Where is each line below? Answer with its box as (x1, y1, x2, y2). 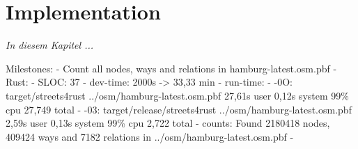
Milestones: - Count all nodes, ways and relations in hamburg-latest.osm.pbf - (6, 61, 337, 75)
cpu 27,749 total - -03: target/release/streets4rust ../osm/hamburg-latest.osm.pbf (6, 102, 352, 116)
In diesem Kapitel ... (6, 38, 94, 52)
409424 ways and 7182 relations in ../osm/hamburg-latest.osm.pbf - (6, 129, 294, 143)
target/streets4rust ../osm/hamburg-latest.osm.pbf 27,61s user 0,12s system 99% (6, 88, 349, 102)
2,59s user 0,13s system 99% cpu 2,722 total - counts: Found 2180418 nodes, (6, 116, 330, 130)
